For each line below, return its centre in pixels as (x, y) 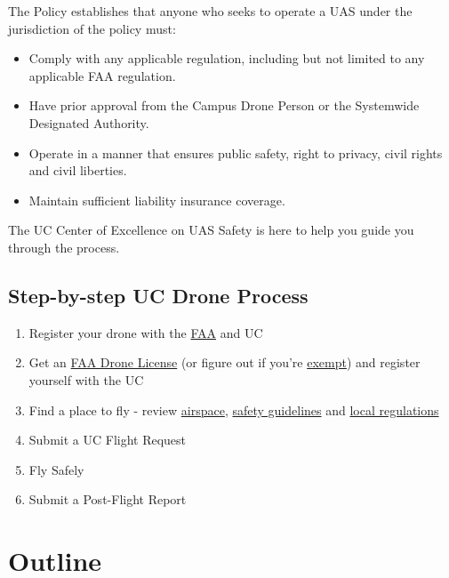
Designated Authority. (89, 122)
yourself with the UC (86, 379)
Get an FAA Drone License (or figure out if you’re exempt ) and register (224, 362)
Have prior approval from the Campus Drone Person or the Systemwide (224, 105)
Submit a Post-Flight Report (108, 499)
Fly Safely (56, 469)
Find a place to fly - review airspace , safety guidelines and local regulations (234, 409)
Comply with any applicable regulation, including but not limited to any (227, 58)
